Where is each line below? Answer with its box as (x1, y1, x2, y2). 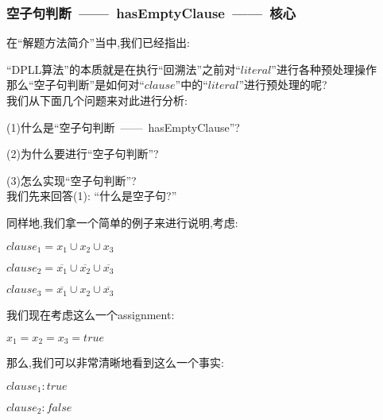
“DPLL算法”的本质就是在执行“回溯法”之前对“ (6, 60, 241, 77)
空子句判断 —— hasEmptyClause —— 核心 (6, 2, 296, 22)
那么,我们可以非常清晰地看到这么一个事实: (6, 353, 224, 370)
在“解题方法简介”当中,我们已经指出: (6, 34, 190, 51)
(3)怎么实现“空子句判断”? (6, 171, 137, 188)
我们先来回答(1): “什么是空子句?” (6, 187, 177, 204)
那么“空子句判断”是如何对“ (6, 76, 145, 93)
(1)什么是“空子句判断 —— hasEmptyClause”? (6, 118, 240, 135)
